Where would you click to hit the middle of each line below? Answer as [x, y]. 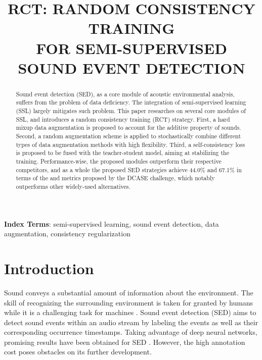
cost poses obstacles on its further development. [78, 352]
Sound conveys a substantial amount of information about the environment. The [129, 292]
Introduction [49, 268]
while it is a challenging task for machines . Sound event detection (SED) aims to [130, 312]
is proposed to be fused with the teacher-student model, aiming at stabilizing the [122, 153]
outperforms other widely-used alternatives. [73, 186]
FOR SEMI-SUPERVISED [132, 48]
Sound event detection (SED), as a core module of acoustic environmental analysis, [125, 94]
